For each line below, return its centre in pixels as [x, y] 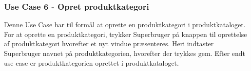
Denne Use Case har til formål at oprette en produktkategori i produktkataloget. [125, 25]
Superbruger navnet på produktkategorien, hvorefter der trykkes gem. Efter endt [125, 53]
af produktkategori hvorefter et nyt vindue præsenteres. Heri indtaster [109, 44]
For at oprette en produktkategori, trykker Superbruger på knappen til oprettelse [125, 34]
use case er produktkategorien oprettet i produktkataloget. [91, 62]
